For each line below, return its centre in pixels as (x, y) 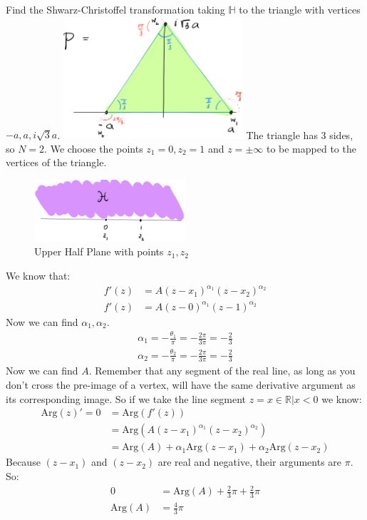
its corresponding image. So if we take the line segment (126, 398)
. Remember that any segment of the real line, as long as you (222, 371)
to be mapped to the (311, 148)
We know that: (38, 276)
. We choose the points (94, 148)
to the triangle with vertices (300, 9)
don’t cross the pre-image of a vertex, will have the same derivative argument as (181, 385)
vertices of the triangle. (56, 162)
